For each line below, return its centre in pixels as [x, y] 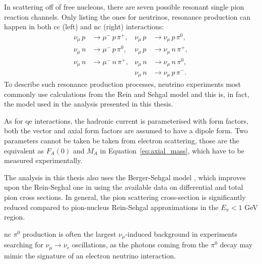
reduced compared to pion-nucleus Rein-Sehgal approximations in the [111, 207]
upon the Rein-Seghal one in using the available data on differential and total [124, 187]
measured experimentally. [43, 160]
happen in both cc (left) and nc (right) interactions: [84, 27]
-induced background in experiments [181, 233]
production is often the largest [70, 233]
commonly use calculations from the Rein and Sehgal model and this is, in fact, [127, 94]
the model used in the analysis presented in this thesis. [89, 104]
